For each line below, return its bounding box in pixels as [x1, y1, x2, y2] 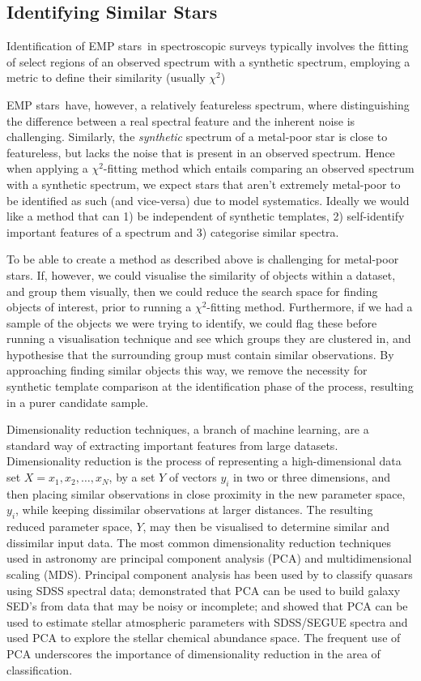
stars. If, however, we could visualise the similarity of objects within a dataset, [6, 266, 396, 283]
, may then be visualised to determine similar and [142, 518, 389, 535]
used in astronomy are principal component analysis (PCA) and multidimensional [6, 550, 412, 567]
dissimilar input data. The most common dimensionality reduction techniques [6, 533, 391, 550]
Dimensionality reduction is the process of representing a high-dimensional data [6, 452, 402, 469]
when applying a [6, 160, 88, 177]
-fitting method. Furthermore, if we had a [206, 298, 413, 315]
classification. [6, 661, 73, 678]
